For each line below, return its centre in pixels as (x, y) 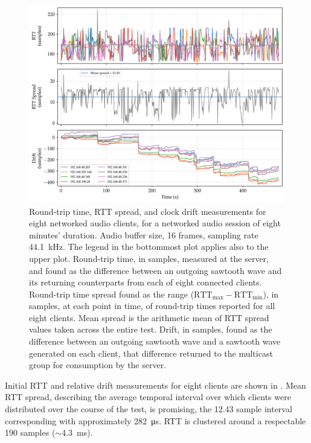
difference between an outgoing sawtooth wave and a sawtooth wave (155, 341)
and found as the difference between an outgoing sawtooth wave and (155, 270)
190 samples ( (30, 432)
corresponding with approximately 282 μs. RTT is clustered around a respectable (155, 420)
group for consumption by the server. (98, 365)
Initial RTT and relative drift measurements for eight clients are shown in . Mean (155, 385)
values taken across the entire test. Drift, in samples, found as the (151, 329)
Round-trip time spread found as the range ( (112, 294)
